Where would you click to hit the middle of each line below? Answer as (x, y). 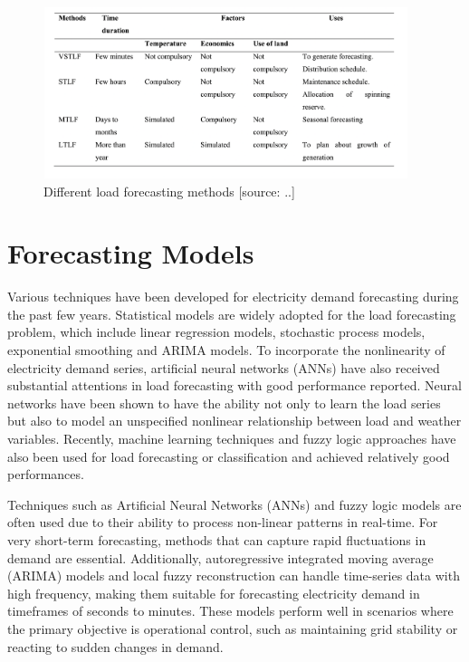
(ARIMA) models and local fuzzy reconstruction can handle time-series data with (234, 576)
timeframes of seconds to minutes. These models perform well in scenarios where (230, 611)
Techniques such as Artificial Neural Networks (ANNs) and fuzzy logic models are (234, 504)
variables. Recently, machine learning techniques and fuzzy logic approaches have (232, 439)
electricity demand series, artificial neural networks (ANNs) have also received (224, 367)
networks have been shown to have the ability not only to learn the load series (224, 403)
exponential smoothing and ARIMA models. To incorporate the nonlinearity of (226, 350)
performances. (46, 474)
